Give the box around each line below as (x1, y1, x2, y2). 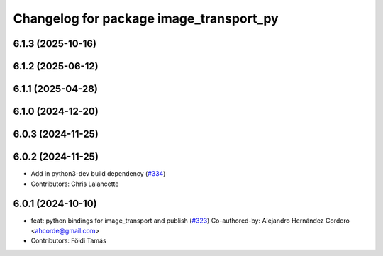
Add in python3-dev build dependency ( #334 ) (30, 169, 166, 178)
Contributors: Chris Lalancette (30, 179, 119, 188)
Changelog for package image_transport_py (13, 11, 279, 26)
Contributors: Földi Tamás (30, 236, 106, 245)
